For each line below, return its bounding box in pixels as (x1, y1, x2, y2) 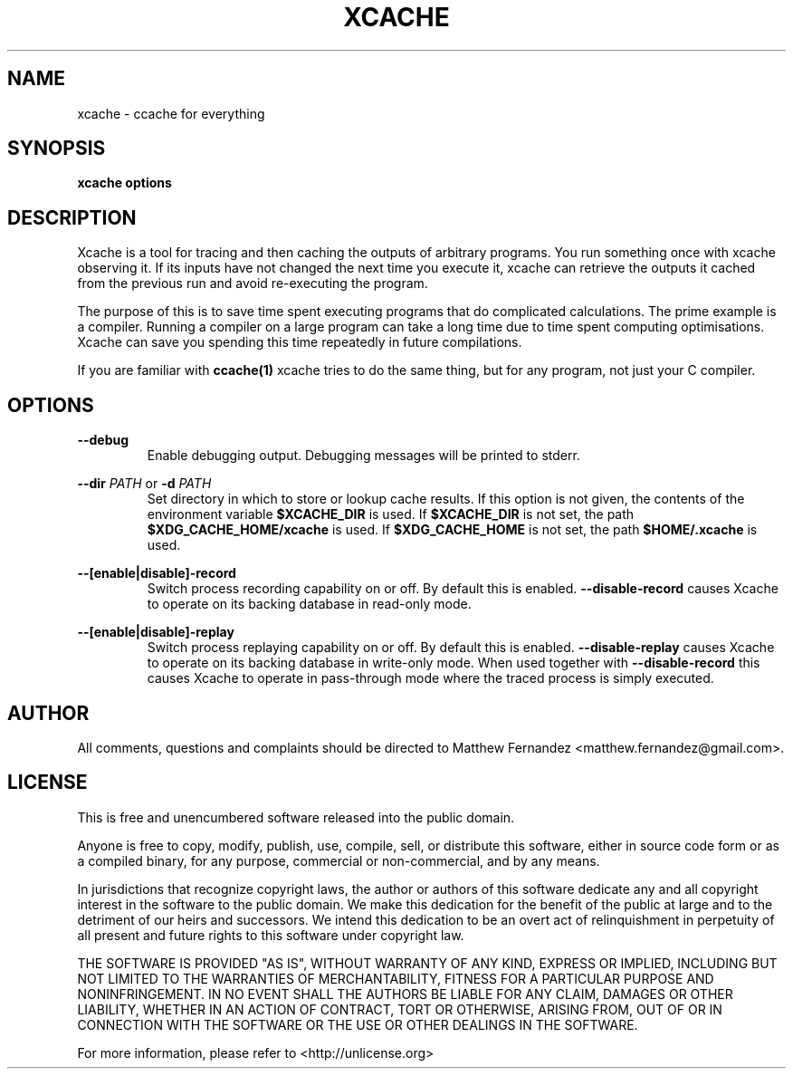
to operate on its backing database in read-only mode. (147, 596, 472, 612)
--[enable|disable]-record (77, 565, 236, 581)
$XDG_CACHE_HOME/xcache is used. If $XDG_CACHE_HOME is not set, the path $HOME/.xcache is (147, 522, 758, 538)
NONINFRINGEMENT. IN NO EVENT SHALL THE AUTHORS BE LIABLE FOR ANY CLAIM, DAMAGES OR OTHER (77, 985, 733, 1002)
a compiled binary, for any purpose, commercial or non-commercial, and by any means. (77, 852, 600, 869)
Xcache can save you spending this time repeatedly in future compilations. (77, 334, 522, 351)
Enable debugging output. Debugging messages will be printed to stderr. (147, 447, 580, 464)
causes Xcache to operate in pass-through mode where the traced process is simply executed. (147, 670, 714, 687)
